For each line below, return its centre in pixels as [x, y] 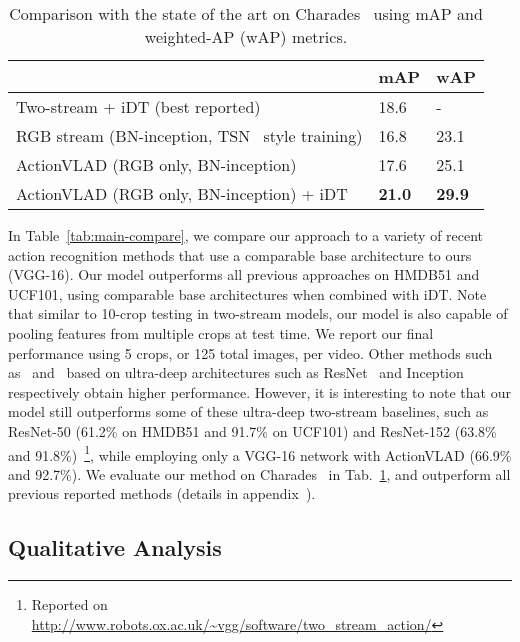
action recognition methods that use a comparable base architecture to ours [240, 254]
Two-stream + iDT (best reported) [138, 106]
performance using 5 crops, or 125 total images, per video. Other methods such [250, 352]
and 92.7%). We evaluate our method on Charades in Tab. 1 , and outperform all [259, 473]
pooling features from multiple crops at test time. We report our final [221, 332]
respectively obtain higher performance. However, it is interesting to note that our [259, 391]
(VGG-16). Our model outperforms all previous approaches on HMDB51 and [244, 274]
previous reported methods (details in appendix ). [162, 493]
